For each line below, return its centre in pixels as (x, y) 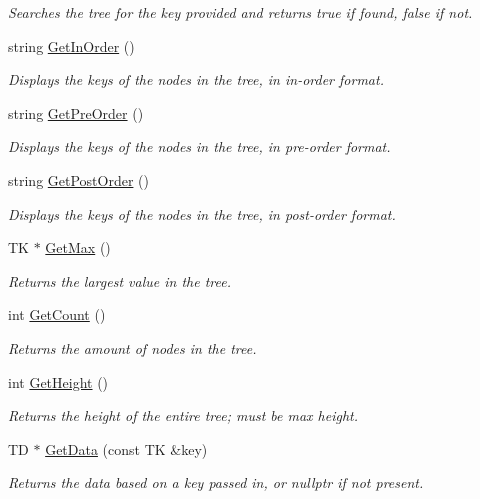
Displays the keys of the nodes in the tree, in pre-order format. (199, 146)
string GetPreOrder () (76, 112)
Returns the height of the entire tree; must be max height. (183, 415)
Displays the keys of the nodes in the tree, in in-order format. (196, 79)
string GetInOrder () (71, 45)
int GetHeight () (58, 381)
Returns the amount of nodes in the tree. (132, 347)
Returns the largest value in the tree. (119, 280)
